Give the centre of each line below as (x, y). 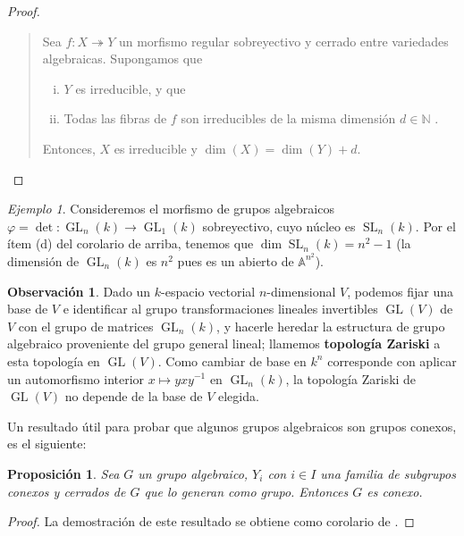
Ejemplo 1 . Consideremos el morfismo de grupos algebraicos (171, 209)
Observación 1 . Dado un (79, 291)
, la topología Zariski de (351, 378)
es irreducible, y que (131, 88)
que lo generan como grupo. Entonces (246, 491)
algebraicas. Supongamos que (122, 59)
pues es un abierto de (236, 260)
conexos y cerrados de (67, 491)
